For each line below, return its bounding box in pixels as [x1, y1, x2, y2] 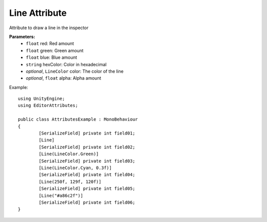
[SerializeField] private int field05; [39, 186, 135, 191]
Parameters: [9, 34, 36, 40]
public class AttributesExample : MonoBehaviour [18, 117, 138, 122]
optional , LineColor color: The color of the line [26, 68, 124, 74]
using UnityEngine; [18, 96, 65, 101]
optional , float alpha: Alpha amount [26, 75, 101, 81]
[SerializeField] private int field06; [39, 199, 135, 205]
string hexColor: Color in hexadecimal [26, 61, 107, 67]
